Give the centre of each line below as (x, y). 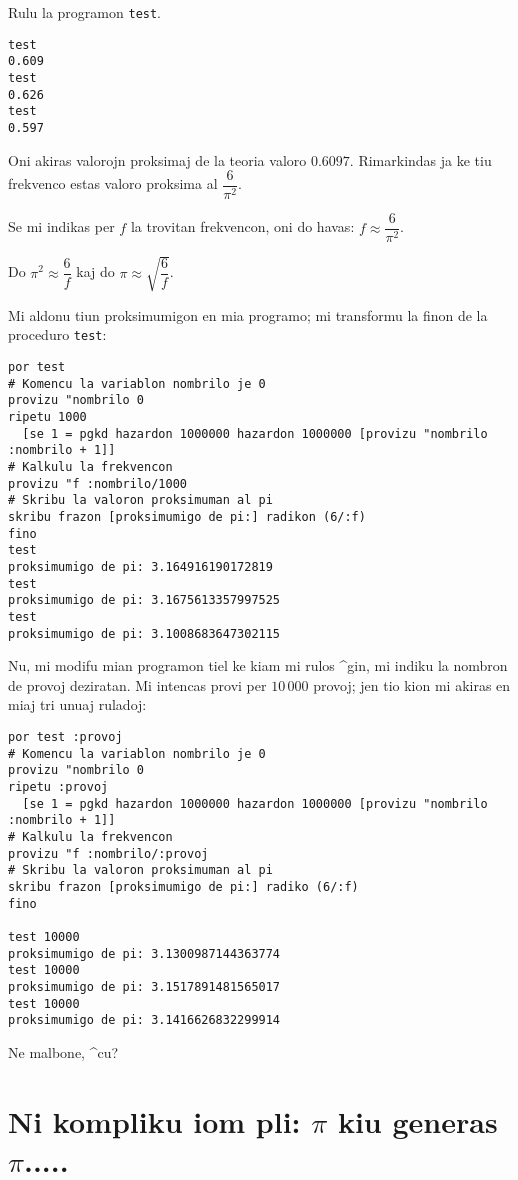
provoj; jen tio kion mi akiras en (412, 684)
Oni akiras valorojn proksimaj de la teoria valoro (157, 159)
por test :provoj (65, 737)
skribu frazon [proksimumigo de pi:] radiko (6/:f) (183, 886)
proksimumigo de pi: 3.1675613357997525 (144, 600)
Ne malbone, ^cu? (63, 1051)
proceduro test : (57, 334)
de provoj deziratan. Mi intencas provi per (137, 684)
